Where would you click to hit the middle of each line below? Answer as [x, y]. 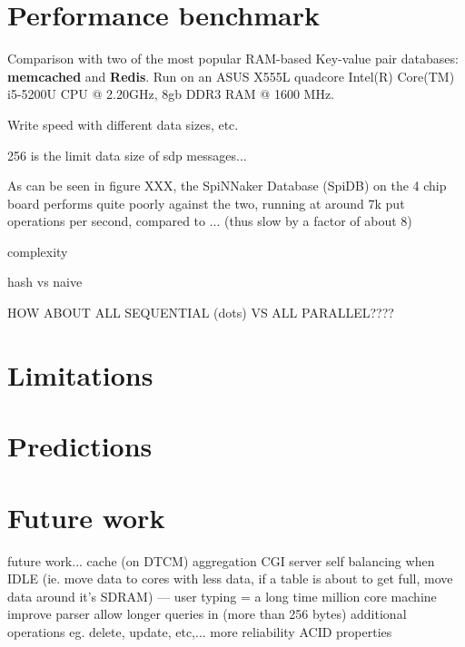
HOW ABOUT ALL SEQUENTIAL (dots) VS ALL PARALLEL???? [201, 313]
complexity [38, 251]
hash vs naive [45, 282]
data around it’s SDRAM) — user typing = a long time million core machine [222, 596]
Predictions [80, 446]
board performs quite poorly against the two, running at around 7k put [206, 203]
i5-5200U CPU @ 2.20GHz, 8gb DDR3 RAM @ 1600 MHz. [171, 94]
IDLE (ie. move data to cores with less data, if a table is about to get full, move [230, 578]
